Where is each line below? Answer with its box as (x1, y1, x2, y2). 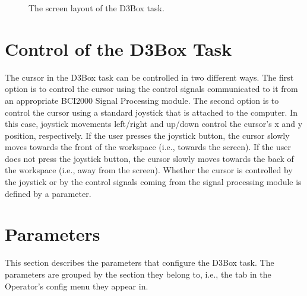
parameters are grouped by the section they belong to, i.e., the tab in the (5, 268, 271, 280)
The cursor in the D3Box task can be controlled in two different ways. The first (5, 71, 294, 83)
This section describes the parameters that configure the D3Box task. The (5, 256, 274, 269)
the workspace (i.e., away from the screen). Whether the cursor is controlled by (5, 164, 293, 176)
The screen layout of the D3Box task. (29, 2, 164, 14)
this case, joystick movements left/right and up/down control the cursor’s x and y (5, 117, 303, 130)
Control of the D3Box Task (5, 36, 232, 61)
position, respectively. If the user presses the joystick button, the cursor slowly (5, 129, 290, 141)
